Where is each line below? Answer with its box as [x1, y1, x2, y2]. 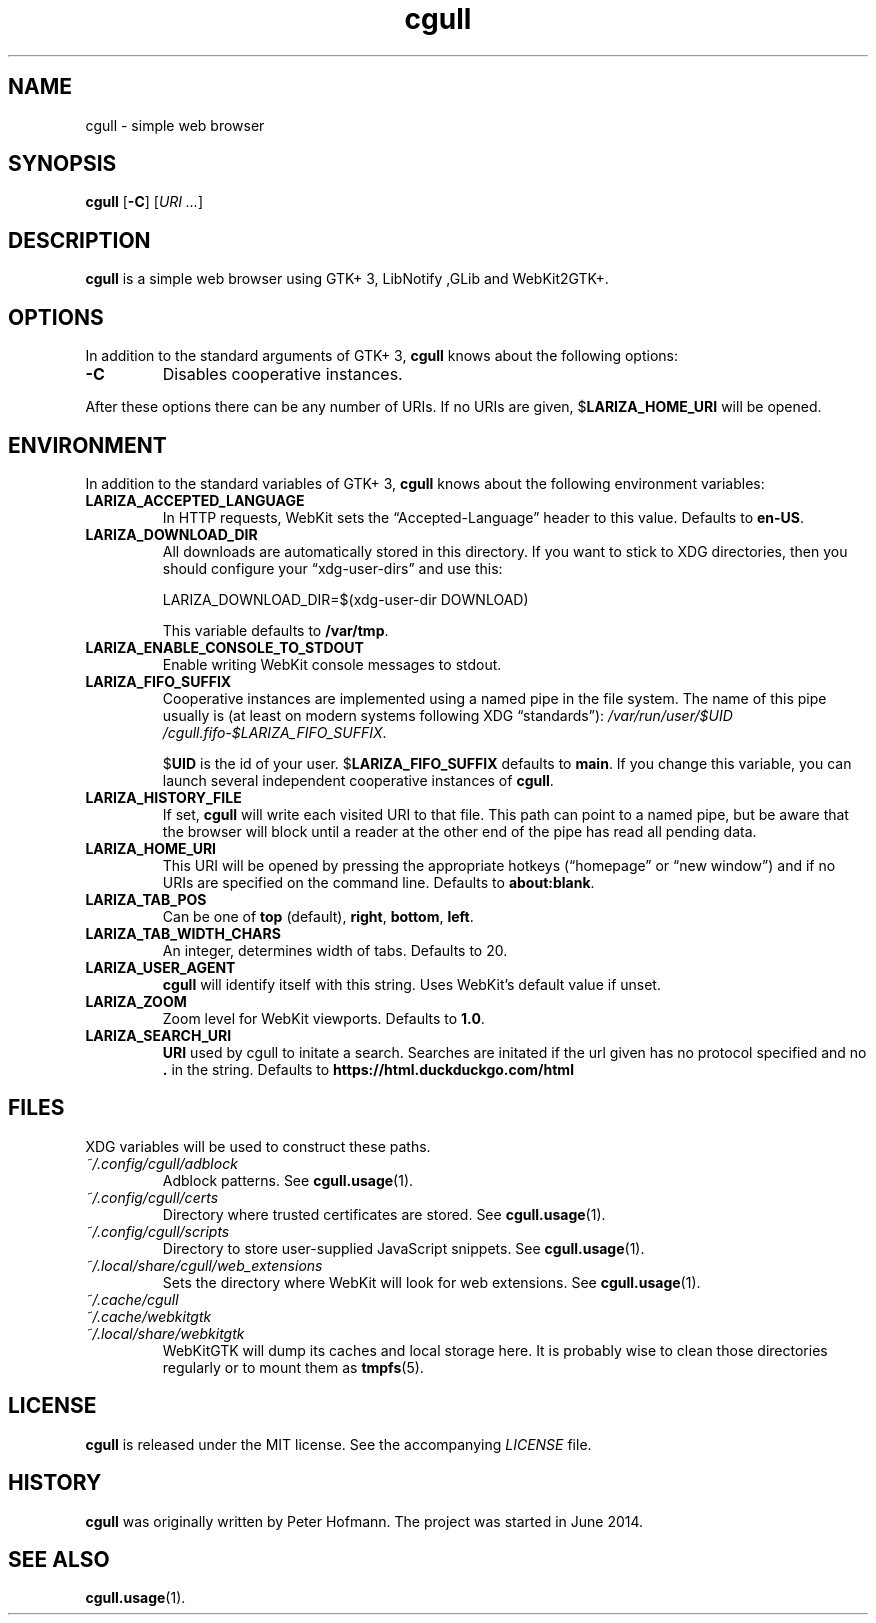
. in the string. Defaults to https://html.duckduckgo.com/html [162, 1060, 574, 1078]
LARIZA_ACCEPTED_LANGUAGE [85, 491, 305, 509]
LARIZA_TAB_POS [85, 890, 207, 908]
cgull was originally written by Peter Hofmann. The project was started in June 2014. [85, 1512, 644, 1530]
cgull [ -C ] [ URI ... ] [85, 193, 204, 211]
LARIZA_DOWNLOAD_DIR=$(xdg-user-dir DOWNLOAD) [162, 590, 529, 608]
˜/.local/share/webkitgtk [85, 1324, 245, 1342]
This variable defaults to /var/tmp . [162, 621, 389, 639]
